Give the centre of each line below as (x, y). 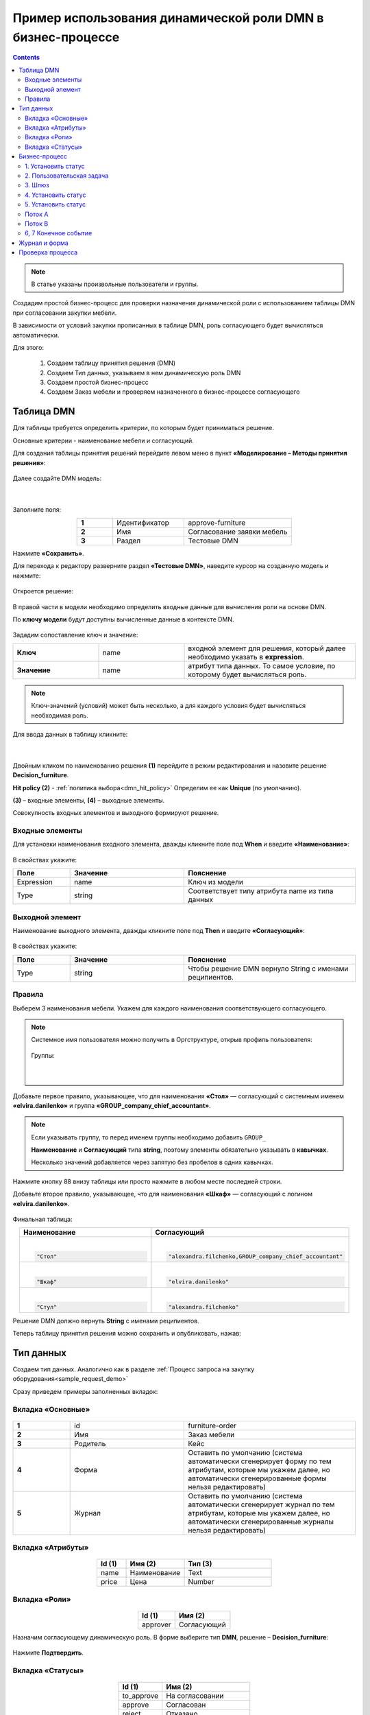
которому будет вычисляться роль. (247, 674)
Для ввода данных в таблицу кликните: (70, 734)
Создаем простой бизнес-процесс (98, 382)
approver (156, 1624)
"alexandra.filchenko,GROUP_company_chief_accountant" (256, 1256)
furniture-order (212, 1426)
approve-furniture (217, 523)
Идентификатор (143, 523)
